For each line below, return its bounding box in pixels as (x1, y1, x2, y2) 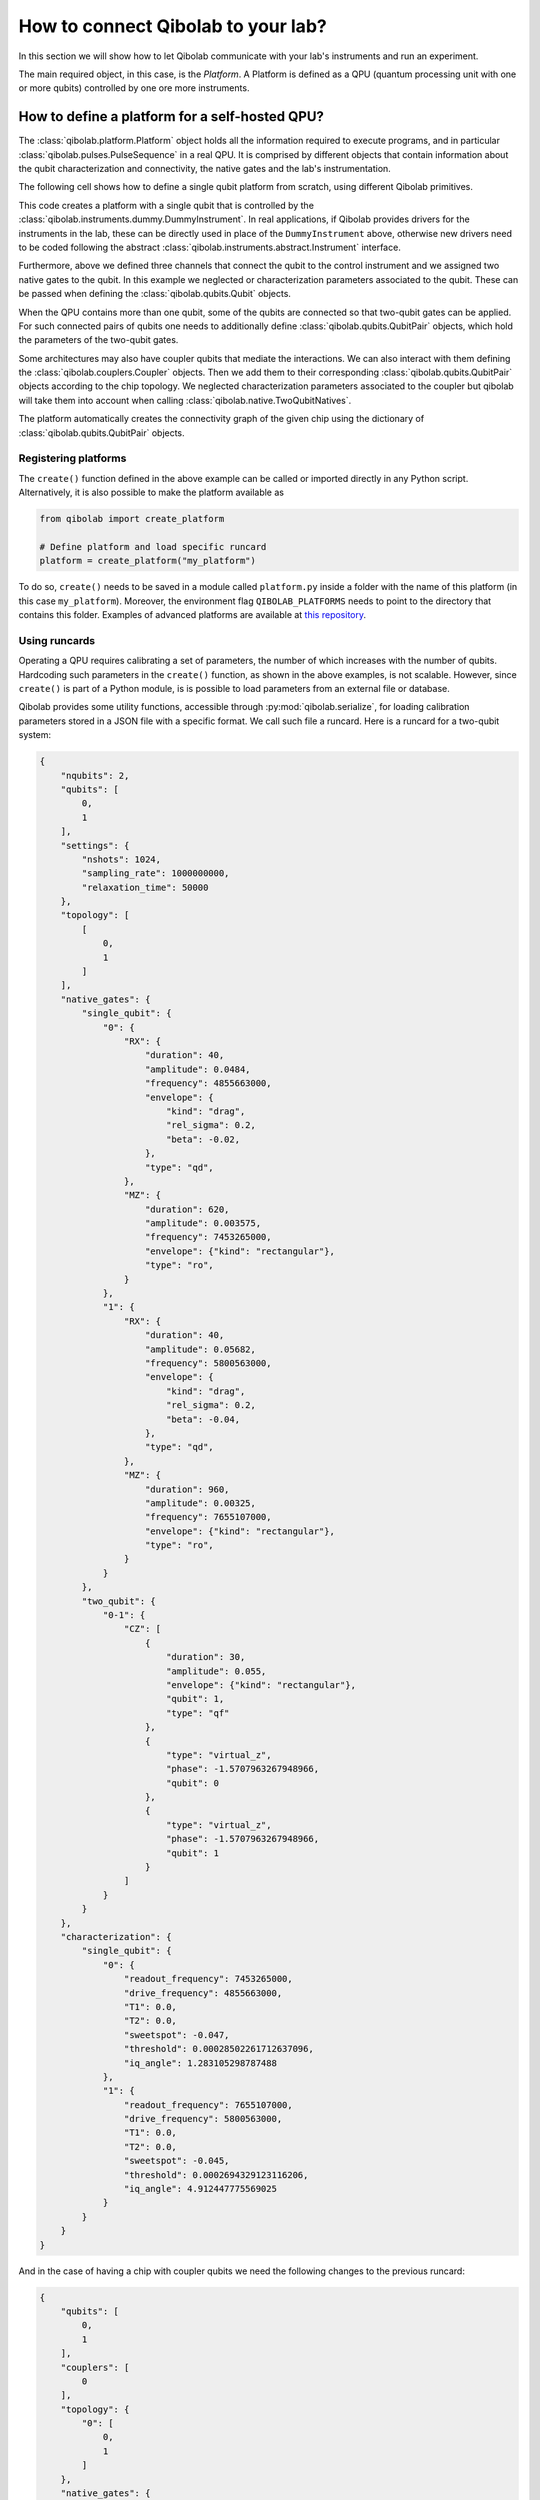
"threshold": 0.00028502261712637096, (123, 2043, 314, 2055)
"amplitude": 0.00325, (145, 1497, 257, 1509)
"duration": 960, (145, 1483, 230, 1495)
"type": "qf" (165, 1707, 230, 1719)
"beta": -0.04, (165, 1413, 240, 1425)
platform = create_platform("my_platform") (39, 555, 257, 567)
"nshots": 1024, (81, 853, 162, 865)
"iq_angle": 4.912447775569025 (123, 2183, 277, 2195)
